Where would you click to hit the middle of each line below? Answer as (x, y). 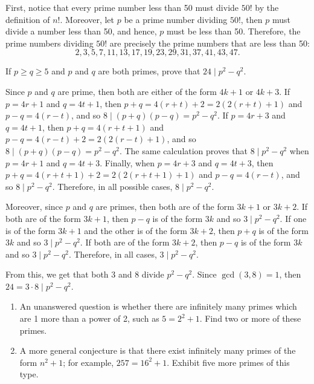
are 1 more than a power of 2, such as (89, 318)
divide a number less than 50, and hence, (81, 31)
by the (267, 7)
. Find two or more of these (250, 318)
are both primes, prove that (149, 71)
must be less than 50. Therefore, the (234, 31)
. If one (293, 218)
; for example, (88, 362)
